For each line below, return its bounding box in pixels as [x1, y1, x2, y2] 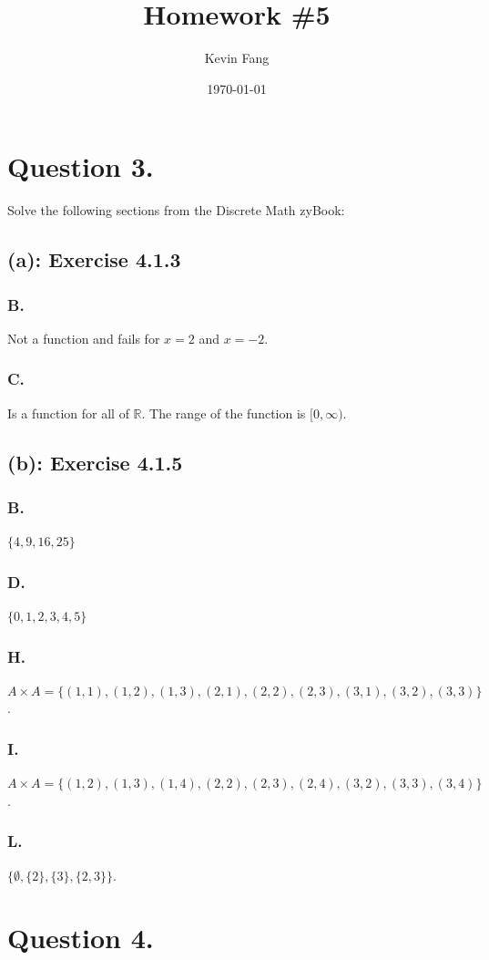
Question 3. [7, 148, 154, 185]
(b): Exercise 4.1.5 [7, 448, 183, 476]
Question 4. [7, 919, 154, 956]
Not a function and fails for [7, 328, 160, 347]
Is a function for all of [7, 403, 129, 422]
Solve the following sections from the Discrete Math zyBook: [7, 201, 345, 220]
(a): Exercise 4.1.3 [7, 245, 181, 274]
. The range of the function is [141, 403, 306, 422]
